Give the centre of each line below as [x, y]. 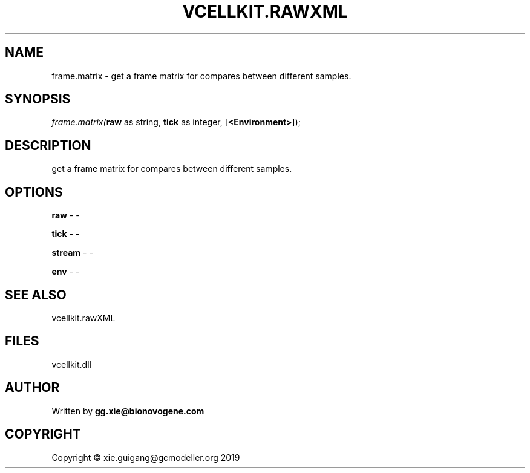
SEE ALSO [36, 295]
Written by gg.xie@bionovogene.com [128, 411]
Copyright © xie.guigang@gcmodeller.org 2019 [146, 457]
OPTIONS [34, 192]
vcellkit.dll [71, 364]
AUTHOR [32, 388]
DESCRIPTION [48, 145]
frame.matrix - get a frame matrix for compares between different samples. [201, 76]
